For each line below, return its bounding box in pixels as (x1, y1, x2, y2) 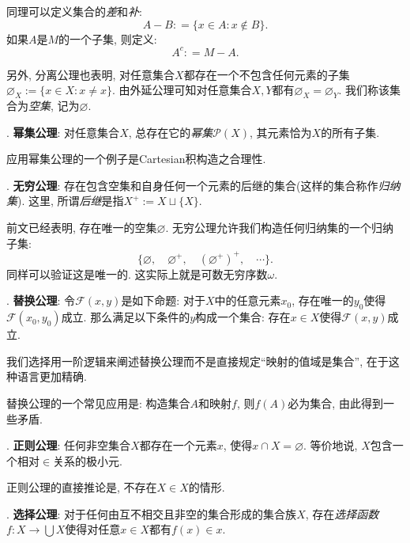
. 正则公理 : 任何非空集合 (6, 437, 131, 454)
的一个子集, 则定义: (58, 30, 157, 47)
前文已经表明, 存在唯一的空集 (6, 219, 157, 236)
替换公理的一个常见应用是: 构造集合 (6, 394, 190, 411)
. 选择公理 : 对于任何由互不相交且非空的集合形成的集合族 (6, 505, 297, 522)
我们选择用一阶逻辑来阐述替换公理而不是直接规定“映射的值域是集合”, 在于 (6, 352, 389, 369)
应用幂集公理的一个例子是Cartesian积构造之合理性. (6, 150, 266, 167)
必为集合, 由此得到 (288, 394, 383, 411)
